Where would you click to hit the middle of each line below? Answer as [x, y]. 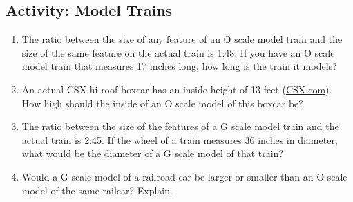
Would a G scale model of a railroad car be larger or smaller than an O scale [184, 176]
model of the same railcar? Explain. [97, 190]
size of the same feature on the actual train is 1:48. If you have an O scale [178, 52]
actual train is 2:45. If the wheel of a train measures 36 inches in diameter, [180, 139]
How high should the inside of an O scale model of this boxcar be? [162, 103]
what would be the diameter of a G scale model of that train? [153, 153]
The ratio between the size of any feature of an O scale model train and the [182, 39]
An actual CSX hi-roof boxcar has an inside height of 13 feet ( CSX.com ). [177, 89]
